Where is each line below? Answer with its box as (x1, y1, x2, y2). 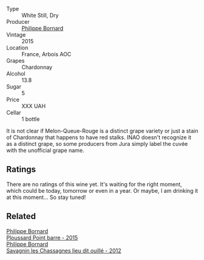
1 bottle (21, 115, 40, 123)
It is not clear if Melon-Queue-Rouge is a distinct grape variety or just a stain (6, 128, 199, 134)
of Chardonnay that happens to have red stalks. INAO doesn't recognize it (6, 134, 192, 141)
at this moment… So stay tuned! (6, 193, 86, 201)
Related (6, 211, 37, 222)
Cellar (6, 109, 21, 116)
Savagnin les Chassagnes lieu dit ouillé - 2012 (6, 247, 122, 254)
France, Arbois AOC (21, 51, 72, 57)
